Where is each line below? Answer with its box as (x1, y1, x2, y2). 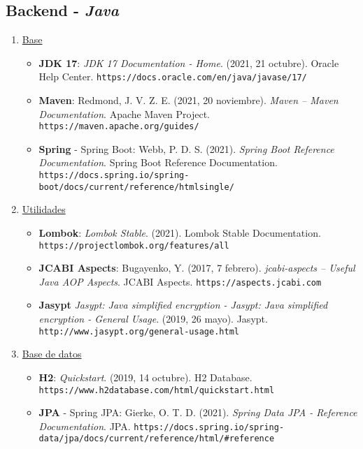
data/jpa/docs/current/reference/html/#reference (38, 434, 275, 444)
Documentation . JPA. (38, 418, 131, 433)
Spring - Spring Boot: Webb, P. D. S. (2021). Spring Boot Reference (38, 141, 334, 156)
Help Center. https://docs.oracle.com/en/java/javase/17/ (38, 69, 307, 84)
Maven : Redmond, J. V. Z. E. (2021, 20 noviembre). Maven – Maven (38, 93, 339, 108)
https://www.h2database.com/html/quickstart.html (38, 385, 275, 395)
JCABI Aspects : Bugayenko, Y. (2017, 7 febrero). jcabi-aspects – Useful (38, 260, 355, 275)
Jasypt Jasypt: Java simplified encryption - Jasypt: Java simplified (38, 297, 328, 312)
